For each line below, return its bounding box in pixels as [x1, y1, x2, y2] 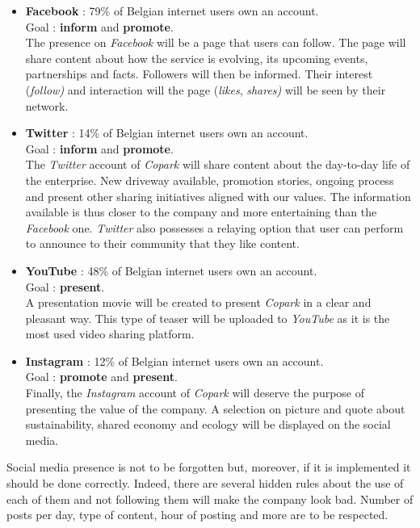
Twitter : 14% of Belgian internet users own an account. [25, 124, 309, 141]
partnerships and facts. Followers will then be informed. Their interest [25, 65, 373, 82]
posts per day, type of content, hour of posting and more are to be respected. [6, 506, 388, 523]
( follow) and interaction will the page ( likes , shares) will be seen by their [25, 81, 386, 98]
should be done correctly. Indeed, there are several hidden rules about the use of [6, 475, 404, 492]
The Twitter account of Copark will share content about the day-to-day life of [25, 156, 410, 173]
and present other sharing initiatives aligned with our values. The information [25, 187, 411, 204]
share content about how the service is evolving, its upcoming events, [25, 49, 368, 66]
